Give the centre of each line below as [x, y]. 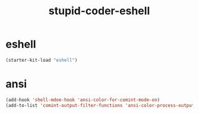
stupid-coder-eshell [99, 11]
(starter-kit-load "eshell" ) [42, 60]
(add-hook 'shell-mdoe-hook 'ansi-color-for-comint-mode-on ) [83, 100]
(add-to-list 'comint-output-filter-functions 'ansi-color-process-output [100, 105]
